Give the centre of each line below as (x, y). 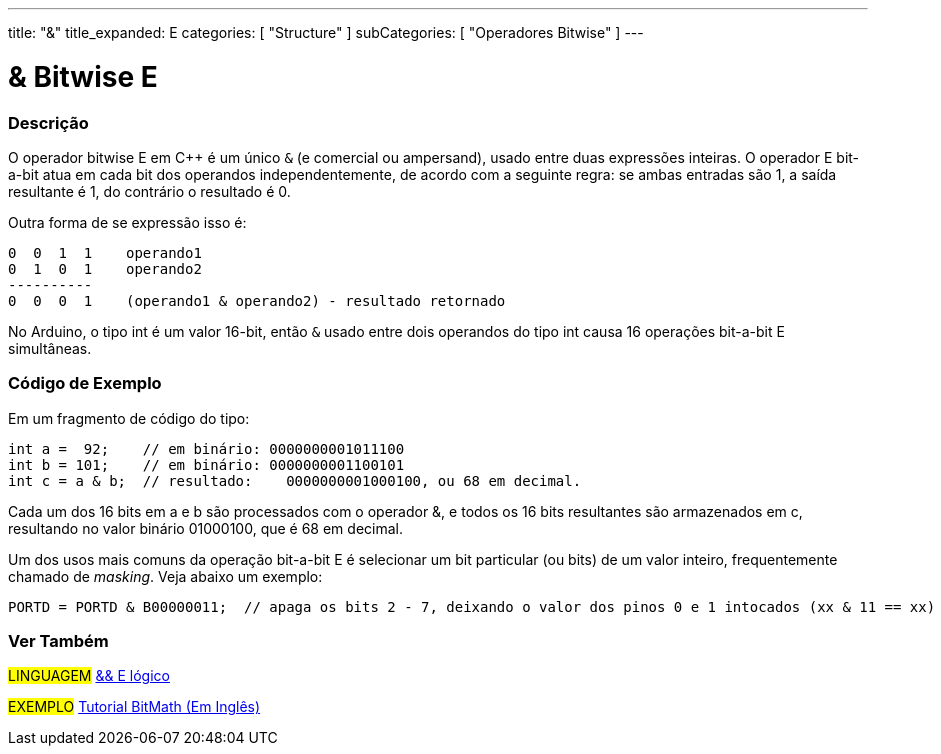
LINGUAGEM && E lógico (89, 676)
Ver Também (58, 641)
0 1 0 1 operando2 (105, 268)
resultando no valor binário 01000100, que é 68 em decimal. (205, 528)
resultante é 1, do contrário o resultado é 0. (149, 191)
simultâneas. (50, 348)
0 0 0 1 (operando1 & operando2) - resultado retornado (257, 300)
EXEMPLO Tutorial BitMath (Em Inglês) (134, 707)
